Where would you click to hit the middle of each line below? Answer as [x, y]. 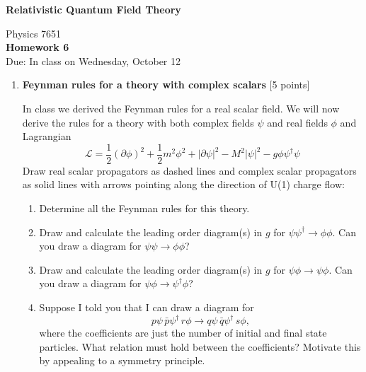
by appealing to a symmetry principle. [122, 360]
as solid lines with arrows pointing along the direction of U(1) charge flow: [183, 184]
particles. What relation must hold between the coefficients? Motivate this [200, 346]
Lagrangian [47, 136]
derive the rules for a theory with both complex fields [138, 122]
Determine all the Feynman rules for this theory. [144, 208]
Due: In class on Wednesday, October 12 [93, 60]
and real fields [297, 122]
